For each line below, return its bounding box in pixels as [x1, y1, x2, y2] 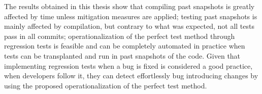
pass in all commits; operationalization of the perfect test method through [4, 30, 235, 41]
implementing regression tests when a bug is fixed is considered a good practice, [4, 60, 253, 71]
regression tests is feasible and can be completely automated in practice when [4, 40, 245, 51]
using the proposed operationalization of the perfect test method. [4, 80, 207, 90]
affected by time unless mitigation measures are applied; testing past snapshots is [4, 11, 257, 21]
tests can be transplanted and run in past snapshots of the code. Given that [4, 50, 241, 61]
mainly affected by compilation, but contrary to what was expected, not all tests [4, 21, 255, 31]
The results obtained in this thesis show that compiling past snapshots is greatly [4, 1, 255, 11]
